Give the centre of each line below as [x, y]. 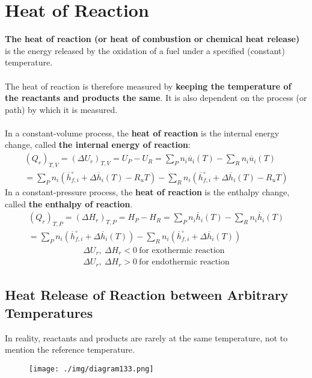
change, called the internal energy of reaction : [98, 145]
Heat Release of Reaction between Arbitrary [147, 295]
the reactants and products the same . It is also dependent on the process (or [156, 98]
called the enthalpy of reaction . [69, 203]
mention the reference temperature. [70, 349]
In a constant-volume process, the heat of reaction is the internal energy [142, 133]
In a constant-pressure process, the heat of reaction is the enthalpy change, [147, 191]
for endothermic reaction [184, 262]
